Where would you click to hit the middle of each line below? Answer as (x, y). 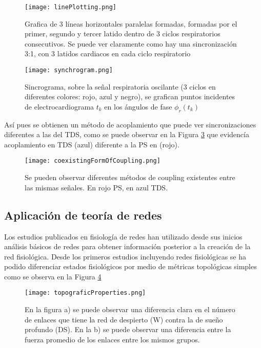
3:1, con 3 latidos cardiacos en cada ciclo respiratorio (108, 53)
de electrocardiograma (59, 106)
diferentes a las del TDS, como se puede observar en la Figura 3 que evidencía (127, 134)
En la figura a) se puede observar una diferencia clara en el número (130, 309)
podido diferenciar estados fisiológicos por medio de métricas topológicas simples (130, 266)
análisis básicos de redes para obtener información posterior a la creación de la (127, 246)
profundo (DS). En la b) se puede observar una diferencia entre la (128, 329)
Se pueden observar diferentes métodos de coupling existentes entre (130, 177)
